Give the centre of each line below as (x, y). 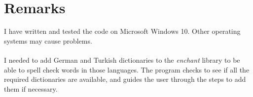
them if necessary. (31, 88)
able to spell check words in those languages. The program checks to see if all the (127, 69)
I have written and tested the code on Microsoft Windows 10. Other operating (122, 31)
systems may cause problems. (48, 40)
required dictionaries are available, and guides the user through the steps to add (125, 79)
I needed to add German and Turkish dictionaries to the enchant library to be (122, 60)
